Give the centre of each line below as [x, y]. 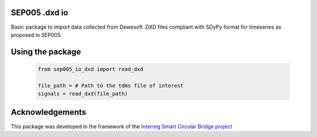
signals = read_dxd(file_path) [83, 94]
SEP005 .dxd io [40, 13]
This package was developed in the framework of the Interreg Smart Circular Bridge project [122, 126]
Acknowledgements [48, 112]
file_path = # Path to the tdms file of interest [111, 85]
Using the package [46, 52]
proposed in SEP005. [36, 35]
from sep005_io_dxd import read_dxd [91, 69]
